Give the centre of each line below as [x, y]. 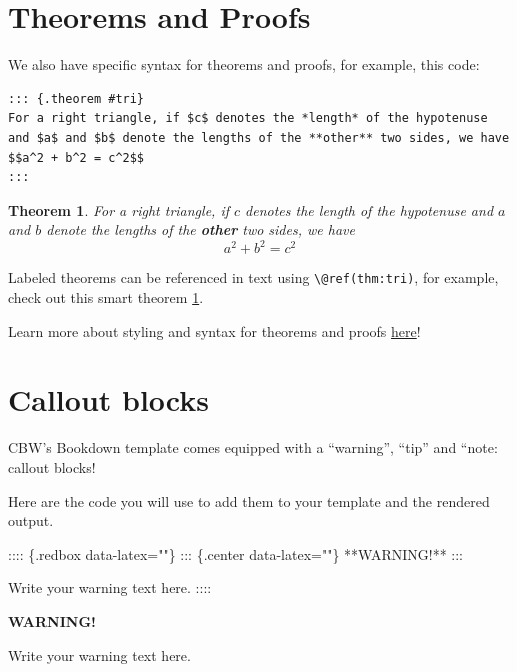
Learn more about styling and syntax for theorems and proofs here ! [214, 330]
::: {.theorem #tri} [76, 98]
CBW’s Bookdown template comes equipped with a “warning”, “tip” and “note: [253, 447]
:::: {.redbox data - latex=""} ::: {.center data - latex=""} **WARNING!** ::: [235, 553]
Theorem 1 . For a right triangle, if [118, 209]
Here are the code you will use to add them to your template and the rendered [249, 500]
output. [31, 520]
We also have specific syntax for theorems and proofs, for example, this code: [244, 64]
